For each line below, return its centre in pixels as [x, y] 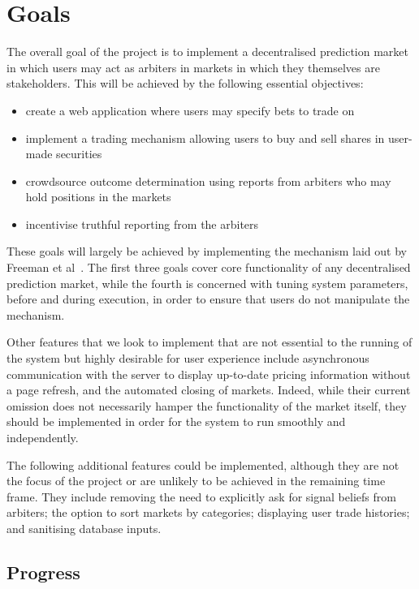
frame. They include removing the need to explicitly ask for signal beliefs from [201, 496]
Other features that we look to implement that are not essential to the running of [209, 342]
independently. [43, 437]
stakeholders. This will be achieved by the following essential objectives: [185, 83]
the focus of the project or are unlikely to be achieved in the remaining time [196, 481]
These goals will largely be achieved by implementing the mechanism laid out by [207, 251]
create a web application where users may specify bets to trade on [190, 110]
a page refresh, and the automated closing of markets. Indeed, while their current [209, 390]
